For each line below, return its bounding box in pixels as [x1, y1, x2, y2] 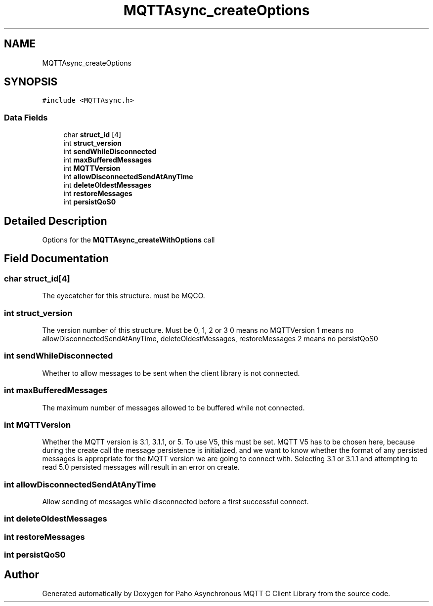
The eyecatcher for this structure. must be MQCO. [42, 291, 205, 300]
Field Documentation [4, 252, 109, 265]
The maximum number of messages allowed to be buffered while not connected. [42, 403, 305, 412]
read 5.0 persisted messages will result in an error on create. [42, 463, 240, 472]
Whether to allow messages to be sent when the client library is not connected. [42, 368, 300, 377]
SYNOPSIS [4, 76, 58, 88]
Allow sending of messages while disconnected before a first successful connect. [42, 497, 309, 506]
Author [4, 568, 39, 581]
